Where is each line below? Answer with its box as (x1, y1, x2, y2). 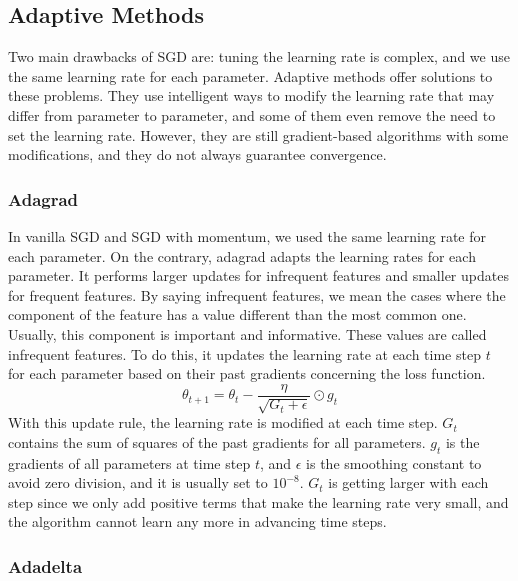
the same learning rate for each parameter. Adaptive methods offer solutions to (8, 65, 493, 86)
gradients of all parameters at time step (8, 452, 251, 473)
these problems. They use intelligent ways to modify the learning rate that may (8, 85, 495, 106)
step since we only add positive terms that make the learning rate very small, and (8, 491, 509, 512)
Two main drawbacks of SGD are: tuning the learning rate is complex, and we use (8, 46, 510, 67)
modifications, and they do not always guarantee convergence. (8, 144, 387, 165)
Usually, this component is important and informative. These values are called (8, 323, 487, 344)
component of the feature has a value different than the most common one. (8, 304, 467, 325)
